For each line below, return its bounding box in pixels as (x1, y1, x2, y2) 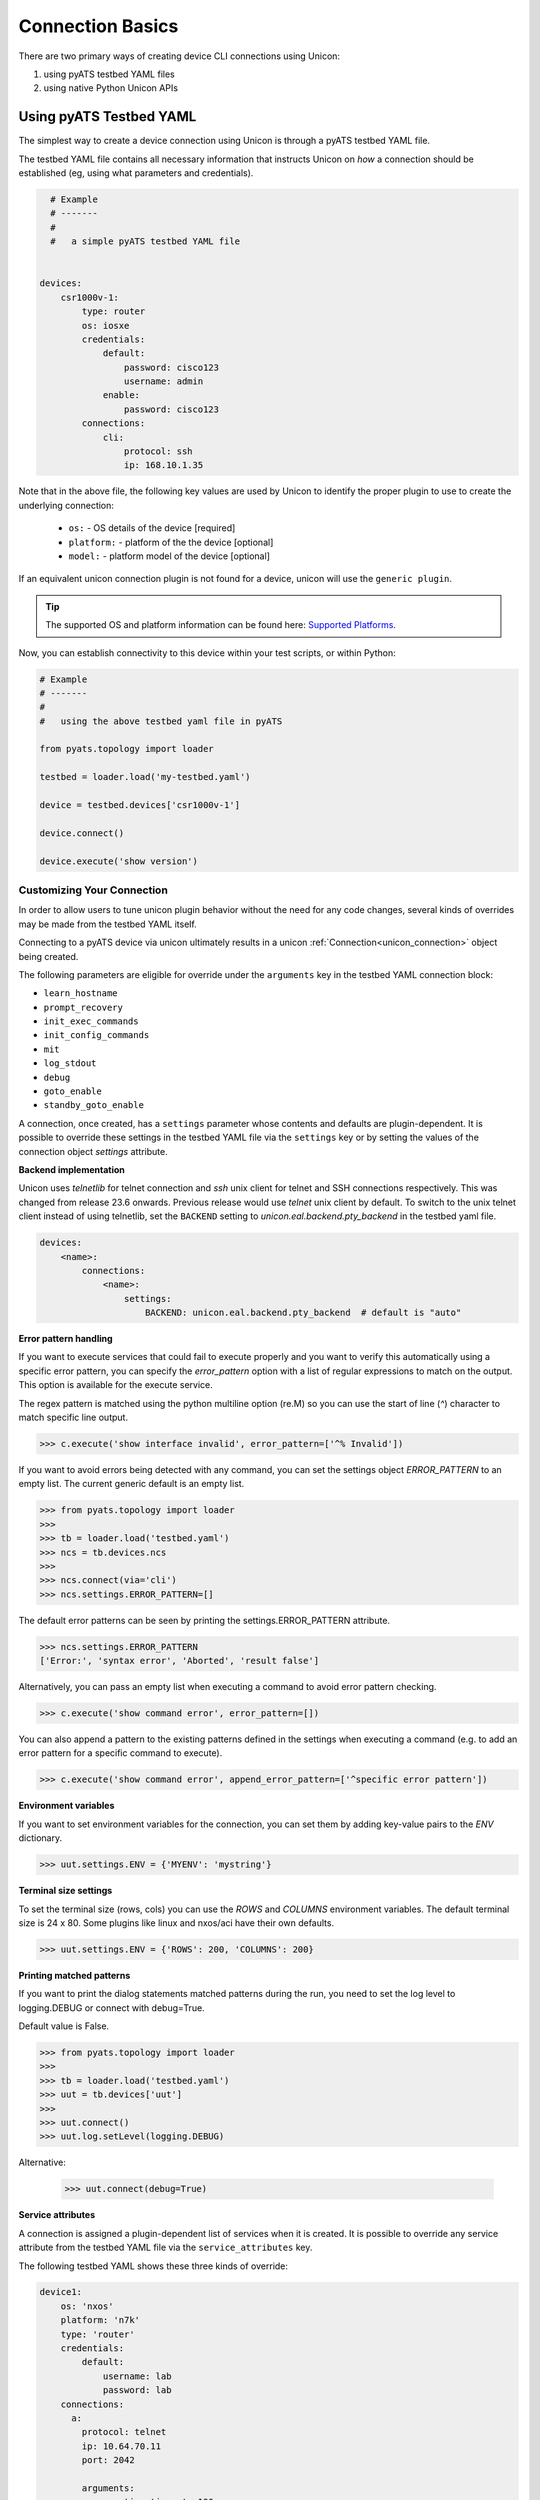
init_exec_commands (43, 1016, 139, 1027)
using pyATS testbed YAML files (43, 68, 175, 80)
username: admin (123, 376, 204, 387)
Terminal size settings (18, 1885, 113, 1897)
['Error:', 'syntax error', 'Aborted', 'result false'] (39, 1655, 320, 1667)
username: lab (102, 2370, 172, 2382)
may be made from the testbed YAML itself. (18, 918, 197, 930)
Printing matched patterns (18, 1969, 131, 1981)
